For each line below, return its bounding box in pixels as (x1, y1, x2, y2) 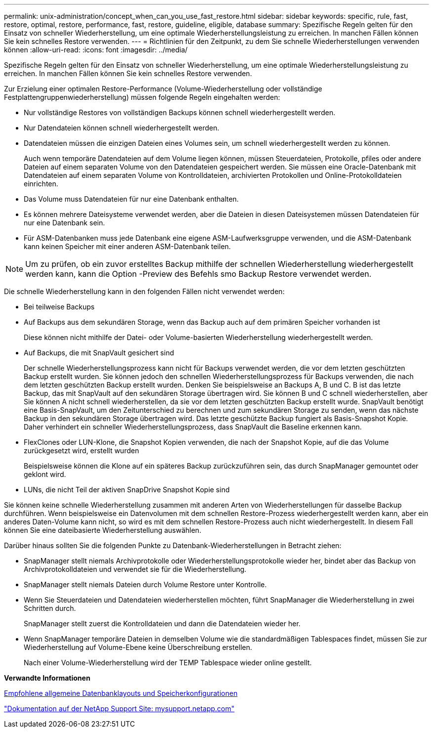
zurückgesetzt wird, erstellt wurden (24, 446, 139, 455)
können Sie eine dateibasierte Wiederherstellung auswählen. (4, 526, 202, 534)
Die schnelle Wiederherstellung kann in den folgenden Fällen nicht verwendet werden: (4, 287, 285, 296)
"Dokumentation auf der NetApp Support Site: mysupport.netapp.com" (4, 704, 235, 713)
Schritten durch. (24, 604, 76, 612)
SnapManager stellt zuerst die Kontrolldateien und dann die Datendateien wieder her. (24, 619, 301, 628)
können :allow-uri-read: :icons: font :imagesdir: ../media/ (4, 45, 188, 54)
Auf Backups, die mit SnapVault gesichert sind (24, 348, 174, 357)
